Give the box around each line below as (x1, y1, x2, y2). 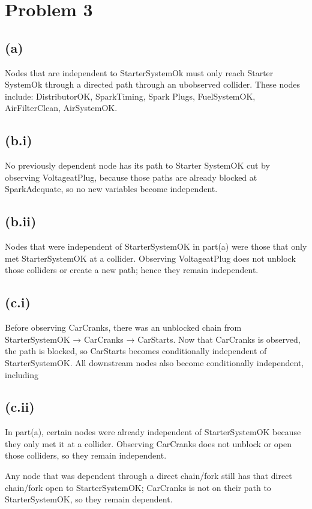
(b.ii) (5, 212, 37, 230)
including (5, 368, 39, 381)
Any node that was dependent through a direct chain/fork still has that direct (5, 469, 292, 482)
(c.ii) (5, 397, 35, 416)
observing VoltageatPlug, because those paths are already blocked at (5, 170, 257, 183)
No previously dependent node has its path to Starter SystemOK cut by (5, 159, 270, 172)
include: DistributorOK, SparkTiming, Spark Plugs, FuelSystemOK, (5, 89, 256, 102)
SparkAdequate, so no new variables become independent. (5, 182, 218, 195)
